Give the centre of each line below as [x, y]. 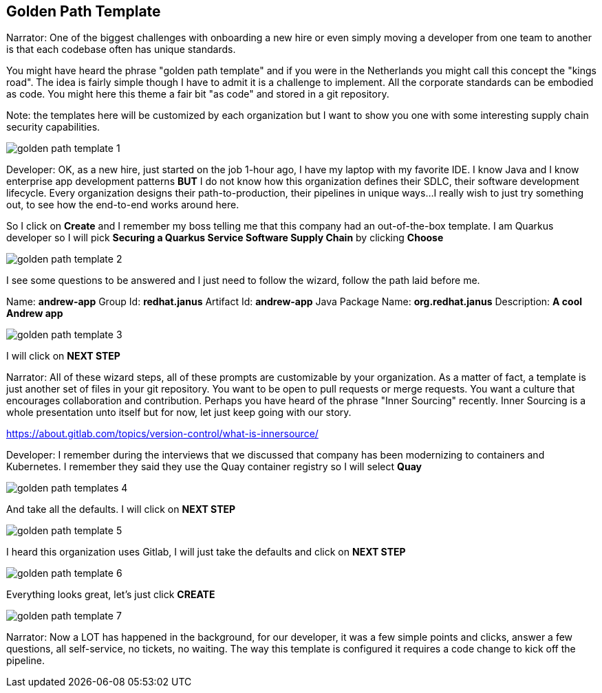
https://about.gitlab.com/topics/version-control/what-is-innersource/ [162, 434]
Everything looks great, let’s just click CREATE [111, 595]
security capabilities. [53, 127]
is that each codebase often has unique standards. [121, 49]
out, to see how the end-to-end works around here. [123, 205]
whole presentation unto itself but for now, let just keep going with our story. [179, 412]
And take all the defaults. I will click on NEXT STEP [121, 509]
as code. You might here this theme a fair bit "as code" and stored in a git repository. [198, 94]
